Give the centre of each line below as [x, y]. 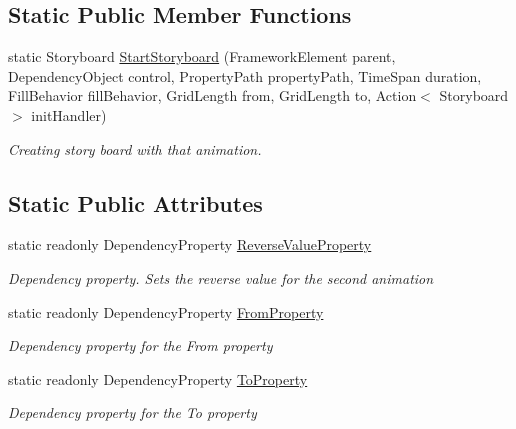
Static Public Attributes [135, 202]
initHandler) [69, 114]
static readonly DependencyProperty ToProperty [158, 378]
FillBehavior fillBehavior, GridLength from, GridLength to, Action [212, 95]
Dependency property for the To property [132, 412]
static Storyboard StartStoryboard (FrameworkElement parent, [202, 56]
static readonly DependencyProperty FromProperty [166, 311]
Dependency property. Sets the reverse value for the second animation [221, 277]
